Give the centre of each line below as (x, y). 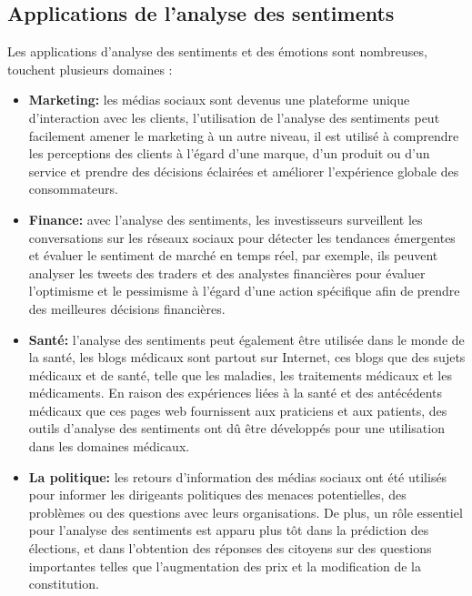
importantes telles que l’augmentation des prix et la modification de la (225, 566)
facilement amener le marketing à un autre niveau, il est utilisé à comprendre (244, 135)
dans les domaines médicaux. (109, 446)
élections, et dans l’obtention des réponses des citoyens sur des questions (230, 548)
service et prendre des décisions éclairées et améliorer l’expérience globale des (244, 171)
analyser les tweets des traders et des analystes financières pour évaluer (227, 273)
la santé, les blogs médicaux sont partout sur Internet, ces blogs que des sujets (247, 357)
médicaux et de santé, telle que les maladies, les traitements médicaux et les (240, 374)
